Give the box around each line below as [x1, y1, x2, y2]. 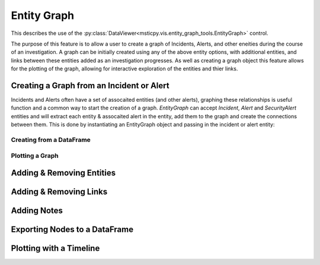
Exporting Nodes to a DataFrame [11, 225, 133, 235]
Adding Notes [11, 206, 63, 216]
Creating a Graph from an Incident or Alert [11, 80, 169, 91]
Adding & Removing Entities [11, 168, 116, 178]
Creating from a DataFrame [11, 135, 91, 144]
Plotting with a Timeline [11, 243, 100, 254]
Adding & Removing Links [11, 187, 108, 197]
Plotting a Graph [11, 151, 59, 160]
